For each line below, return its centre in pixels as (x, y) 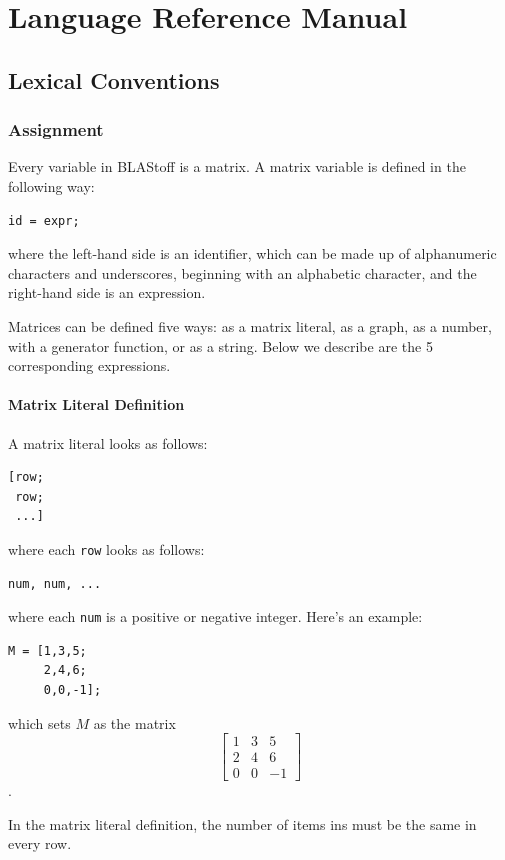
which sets (39, 722)
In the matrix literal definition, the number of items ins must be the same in (242, 823)
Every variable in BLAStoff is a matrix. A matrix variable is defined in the (237, 166)
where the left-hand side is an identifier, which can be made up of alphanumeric (252, 253)
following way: (51, 185)
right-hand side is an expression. (107, 292)
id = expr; (44, 220)
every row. (40, 843)
